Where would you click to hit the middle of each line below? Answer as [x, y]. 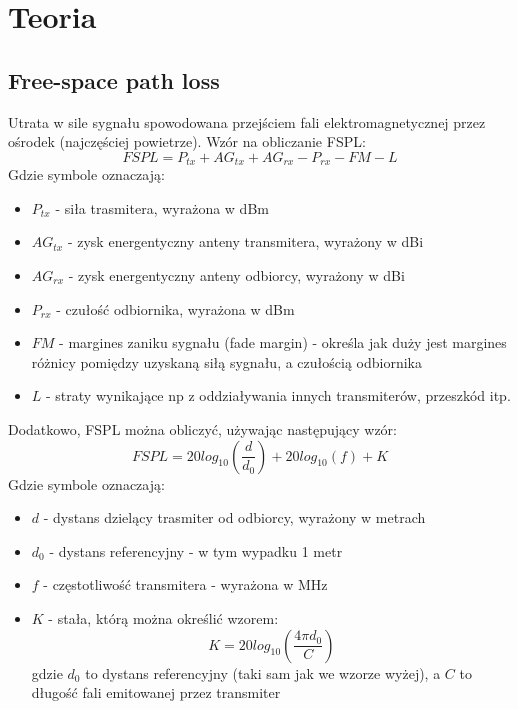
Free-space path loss [114, 79]
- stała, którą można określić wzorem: [163, 617]
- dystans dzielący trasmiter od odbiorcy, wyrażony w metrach [234, 517]
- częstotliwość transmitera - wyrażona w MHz [185, 584]
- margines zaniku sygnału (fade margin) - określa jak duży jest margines [283, 342]
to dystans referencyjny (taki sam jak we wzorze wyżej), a [263, 672]
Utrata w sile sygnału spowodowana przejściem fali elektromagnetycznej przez [247, 121]
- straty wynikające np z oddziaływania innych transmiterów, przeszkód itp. [278, 395]
